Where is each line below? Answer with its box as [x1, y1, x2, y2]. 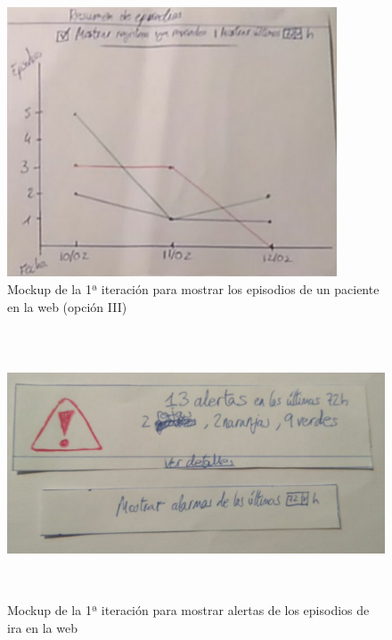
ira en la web [7, 618, 78, 636]
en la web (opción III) [7, 297, 127, 316]
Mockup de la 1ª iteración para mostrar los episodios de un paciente [7, 279, 380, 298]
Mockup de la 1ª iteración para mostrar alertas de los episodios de [7, 601, 370, 619]
